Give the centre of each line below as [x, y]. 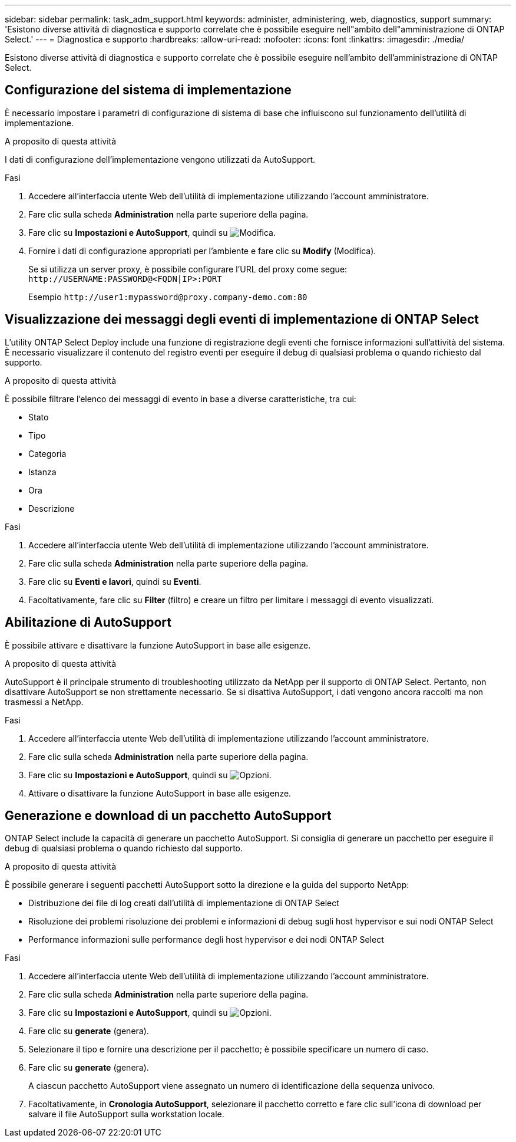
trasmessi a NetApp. [44, 702]
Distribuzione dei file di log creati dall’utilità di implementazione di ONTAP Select [184, 903]
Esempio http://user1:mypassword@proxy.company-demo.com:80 [168, 297]
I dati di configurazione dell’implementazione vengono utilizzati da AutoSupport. [160, 159]
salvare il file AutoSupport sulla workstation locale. [126, 1114]
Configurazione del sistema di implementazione [148, 90]
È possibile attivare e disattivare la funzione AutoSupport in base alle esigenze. [158, 645]
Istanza [42, 472]
